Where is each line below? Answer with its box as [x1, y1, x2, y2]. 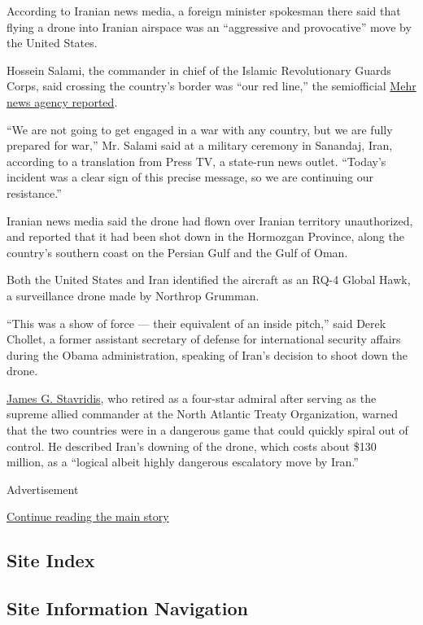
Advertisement [7, 480, 79, 497]
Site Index [7, 548, 95, 573]
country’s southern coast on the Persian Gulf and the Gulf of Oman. [7, 243, 348, 260]
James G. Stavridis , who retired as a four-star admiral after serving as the [7, 389, 377, 406]
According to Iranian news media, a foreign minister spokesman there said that [7, 2, 401, 19]
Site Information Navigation [7, 596, 248, 621]
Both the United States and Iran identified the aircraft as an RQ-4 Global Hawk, [7, 271, 411, 288]
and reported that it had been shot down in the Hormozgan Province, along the [7, 228, 404, 245]
